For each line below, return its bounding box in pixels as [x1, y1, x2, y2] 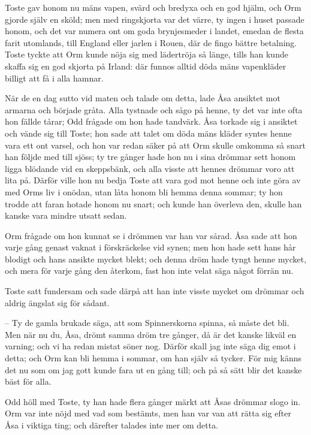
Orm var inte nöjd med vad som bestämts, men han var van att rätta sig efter [5, 407, 292, 419]
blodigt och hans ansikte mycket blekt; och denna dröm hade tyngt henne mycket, [5, 252, 307, 265]
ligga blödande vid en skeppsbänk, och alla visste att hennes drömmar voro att [5, 162, 295, 174]
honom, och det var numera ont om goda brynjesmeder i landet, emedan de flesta [5, 25, 304, 37]
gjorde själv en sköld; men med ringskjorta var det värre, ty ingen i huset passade [5, 13, 304, 25]
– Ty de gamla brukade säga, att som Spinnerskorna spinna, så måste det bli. [5, 316, 289, 329]
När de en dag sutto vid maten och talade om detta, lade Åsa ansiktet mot [5, 92, 280, 104]
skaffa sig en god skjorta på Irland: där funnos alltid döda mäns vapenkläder [5, 59, 286, 72]
